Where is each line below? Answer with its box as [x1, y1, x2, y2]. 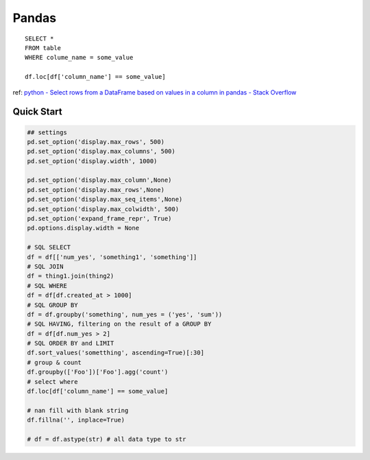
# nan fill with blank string [27, 407, 129, 414]
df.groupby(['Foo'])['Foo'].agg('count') [27, 368, 169, 376]
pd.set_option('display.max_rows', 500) [27, 138, 164, 145]
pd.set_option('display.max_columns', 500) [27, 147, 176, 156]
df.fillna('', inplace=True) [27, 416, 125, 424]
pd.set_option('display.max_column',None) [27, 176, 172, 184]
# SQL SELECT [27, 243, 71, 252]
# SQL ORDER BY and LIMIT [27, 339, 114, 348]
